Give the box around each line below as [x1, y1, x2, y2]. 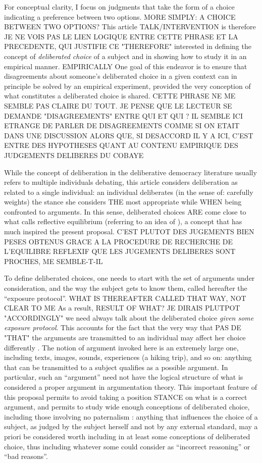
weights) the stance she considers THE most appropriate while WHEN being [4, 196, 242, 207]
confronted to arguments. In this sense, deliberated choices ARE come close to [4, 206, 246, 217]
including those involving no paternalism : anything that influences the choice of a [4, 411, 258, 422]
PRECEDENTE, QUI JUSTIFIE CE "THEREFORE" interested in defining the [4, 41, 251, 52]
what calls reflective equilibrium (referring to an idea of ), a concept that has [4, 216, 242, 227]
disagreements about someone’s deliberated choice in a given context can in [4, 71, 237, 81]
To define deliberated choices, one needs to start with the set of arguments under [4, 273, 255, 283]
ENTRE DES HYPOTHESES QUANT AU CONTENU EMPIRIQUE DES [4, 140, 238, 150]
